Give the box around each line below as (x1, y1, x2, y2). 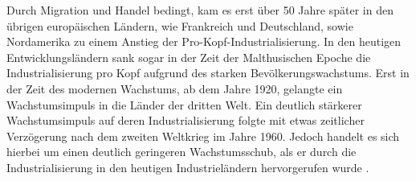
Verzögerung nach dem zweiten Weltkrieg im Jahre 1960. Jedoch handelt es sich (6, 127, 400, 144)
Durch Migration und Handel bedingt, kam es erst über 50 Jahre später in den (6, 2, 394, 18)
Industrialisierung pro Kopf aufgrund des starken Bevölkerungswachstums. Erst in (6, 64, 410, 81)
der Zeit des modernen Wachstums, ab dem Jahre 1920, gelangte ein (6, 80, 343, 97)
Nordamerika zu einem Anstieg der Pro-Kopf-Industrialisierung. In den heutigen (6, 33, 402, 50)
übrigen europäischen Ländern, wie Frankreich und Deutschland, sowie (6, 17, 353, 34)
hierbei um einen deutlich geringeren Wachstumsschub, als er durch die (6, 143, 357, 160)
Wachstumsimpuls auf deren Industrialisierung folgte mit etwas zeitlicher (6, 112, 365, 129)
